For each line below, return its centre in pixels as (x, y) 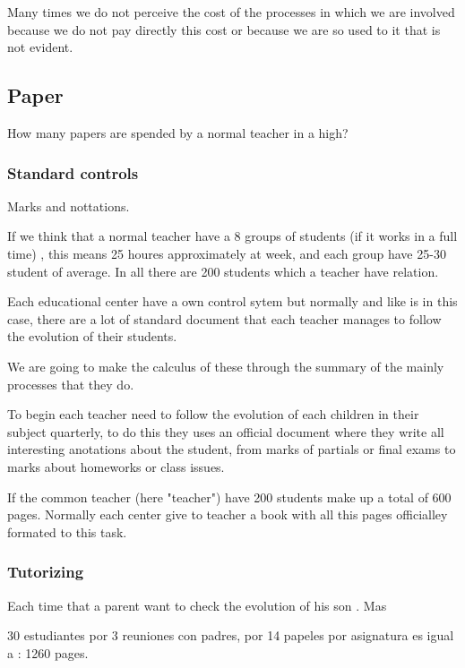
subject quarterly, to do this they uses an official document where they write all (226, 431)
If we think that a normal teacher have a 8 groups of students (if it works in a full (232, 236)
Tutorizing (46, 572)
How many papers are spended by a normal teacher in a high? (178, 132)
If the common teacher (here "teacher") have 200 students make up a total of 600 (229, 497)
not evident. (40, 47)
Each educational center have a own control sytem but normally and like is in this (232, 301)
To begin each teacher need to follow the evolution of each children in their (213, 414)
